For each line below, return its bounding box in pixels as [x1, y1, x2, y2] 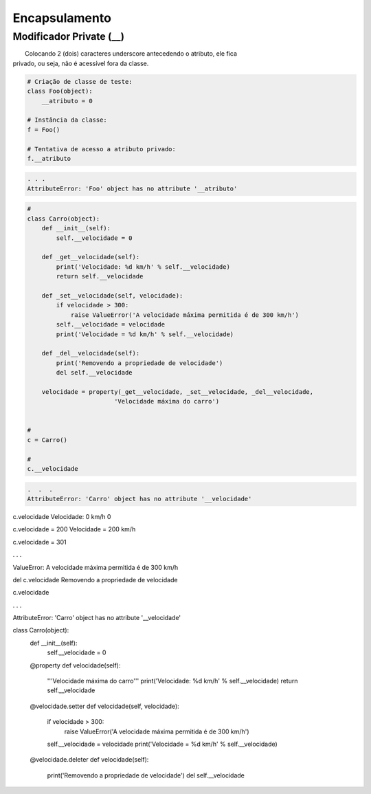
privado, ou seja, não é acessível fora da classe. [12, 59, 149, 67]
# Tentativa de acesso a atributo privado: [27, 145, 177, 153]
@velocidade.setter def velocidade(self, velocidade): [30, 702, 180, 710]
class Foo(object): [27, 87, 93, 96]
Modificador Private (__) [12, 30, 125, 43]
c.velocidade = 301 [12, 538, 67, 546]
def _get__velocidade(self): [41, 253, 140, 261]
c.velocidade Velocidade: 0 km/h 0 [12, 512, 111, 520]
